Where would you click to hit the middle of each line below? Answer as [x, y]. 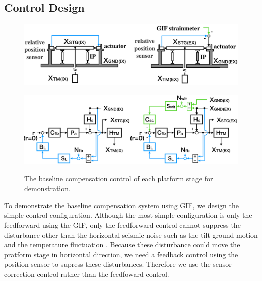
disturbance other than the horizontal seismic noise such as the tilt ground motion [131, 235]
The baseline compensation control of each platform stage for [119, 178]
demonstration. [47, 188]
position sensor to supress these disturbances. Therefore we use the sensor [118, 264]
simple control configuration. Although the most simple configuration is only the [128, 215]
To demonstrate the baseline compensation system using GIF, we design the [121, 205]
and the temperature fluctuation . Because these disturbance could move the [122, 245]
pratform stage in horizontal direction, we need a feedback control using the [121, 254]
